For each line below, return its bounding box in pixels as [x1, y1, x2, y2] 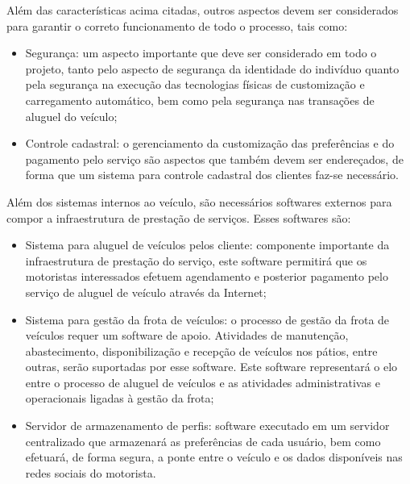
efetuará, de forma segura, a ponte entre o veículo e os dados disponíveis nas [25, 449, 403, 465]
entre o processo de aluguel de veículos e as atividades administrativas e [25, 373, 380, 390]
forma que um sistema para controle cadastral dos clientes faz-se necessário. [25, 166, 399, 183]
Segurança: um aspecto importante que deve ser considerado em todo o [25, 44, 377, 61]
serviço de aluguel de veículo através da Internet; [25, 283, 267, 300]
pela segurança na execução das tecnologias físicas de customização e [25, 76, 365, 93]
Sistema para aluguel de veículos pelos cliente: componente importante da [25, 236, 390, 253]
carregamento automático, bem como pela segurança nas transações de [25, 91, 375, 108]
